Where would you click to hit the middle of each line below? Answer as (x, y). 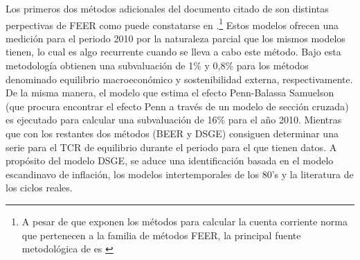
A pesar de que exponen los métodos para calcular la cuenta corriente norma (185, 221)
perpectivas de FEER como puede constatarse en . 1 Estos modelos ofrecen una (172, 24)
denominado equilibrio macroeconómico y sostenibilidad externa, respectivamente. (179, 79)
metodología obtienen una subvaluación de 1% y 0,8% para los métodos (157, 66)
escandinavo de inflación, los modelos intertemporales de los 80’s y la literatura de (180, 174)
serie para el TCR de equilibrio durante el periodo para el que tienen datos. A (171, 147)
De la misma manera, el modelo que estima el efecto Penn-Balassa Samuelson (170, 93)
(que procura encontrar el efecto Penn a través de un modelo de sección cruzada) (177, 106)
